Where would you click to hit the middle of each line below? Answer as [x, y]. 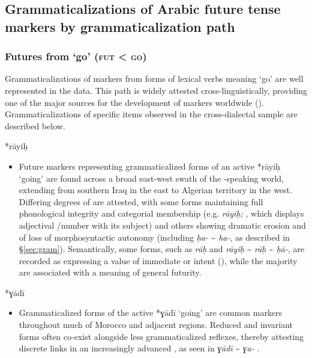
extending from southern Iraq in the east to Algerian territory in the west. [155, 190]
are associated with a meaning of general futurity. [110, 272]
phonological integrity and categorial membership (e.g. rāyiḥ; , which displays [161, 213]
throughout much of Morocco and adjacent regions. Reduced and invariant [156, 325]
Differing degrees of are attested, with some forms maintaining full [141, 201]
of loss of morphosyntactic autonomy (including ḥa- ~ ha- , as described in [154, 237]
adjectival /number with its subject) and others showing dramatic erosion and [162, 225]
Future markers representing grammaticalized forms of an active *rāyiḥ [149, 166]
